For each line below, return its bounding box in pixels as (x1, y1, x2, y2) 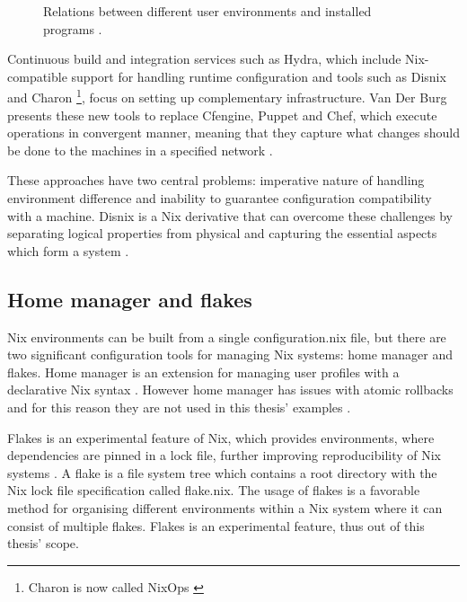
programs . (43, 19, 102, 38)
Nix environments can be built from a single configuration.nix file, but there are (7, 327, 446, 346)
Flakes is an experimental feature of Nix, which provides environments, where (7, 428, 435, 447)
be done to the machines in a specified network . (7, 140, 273, 159)
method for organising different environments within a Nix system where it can (7, 498, 443, 517)
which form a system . (7, 241, 129, 260)
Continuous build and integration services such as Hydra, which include (7, 49, 401, 68)
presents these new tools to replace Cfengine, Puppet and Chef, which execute (7, 105, 437, 124)
